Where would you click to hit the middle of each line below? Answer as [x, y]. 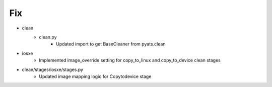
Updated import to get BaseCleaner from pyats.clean [111, 44]
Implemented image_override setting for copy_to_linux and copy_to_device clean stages [130, 60]
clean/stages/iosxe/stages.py [52, 69]
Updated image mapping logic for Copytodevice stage [95, 76]
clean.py [48, 37]
